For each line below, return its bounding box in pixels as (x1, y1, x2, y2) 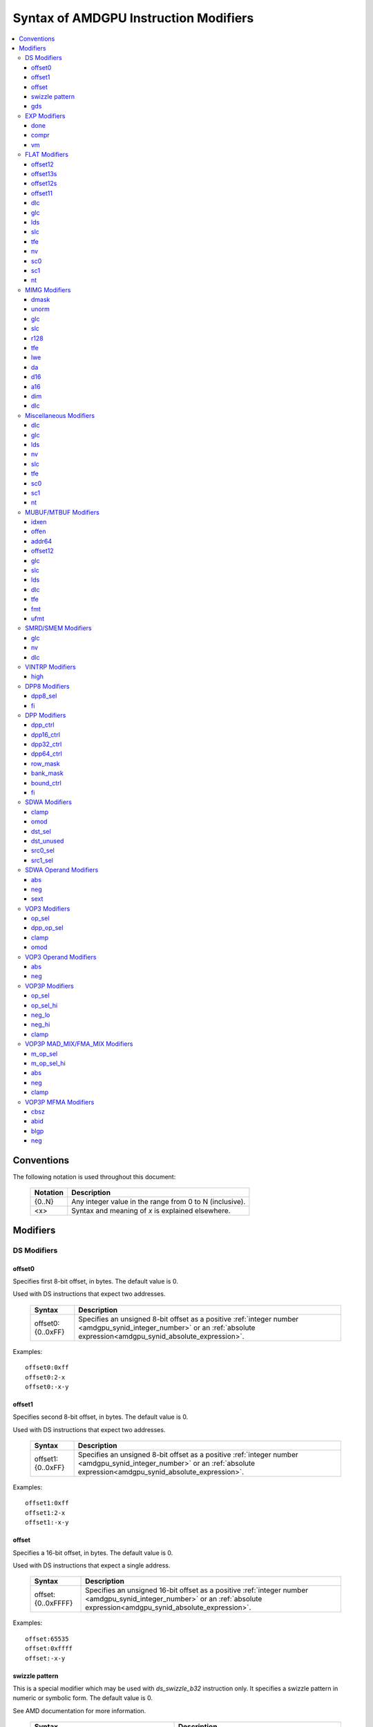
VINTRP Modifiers (25, 662, 76, 671)
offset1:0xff (25, 1499, 69, 1507)
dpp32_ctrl (31, 740, 62, 749)
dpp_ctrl (31, 721, 55, 729)
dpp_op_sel (31, 924, 64, 932)
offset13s (31, 170, 57, 178)
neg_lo (31, 1011, 50, 1019)
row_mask (31, 759, 60, 767)
